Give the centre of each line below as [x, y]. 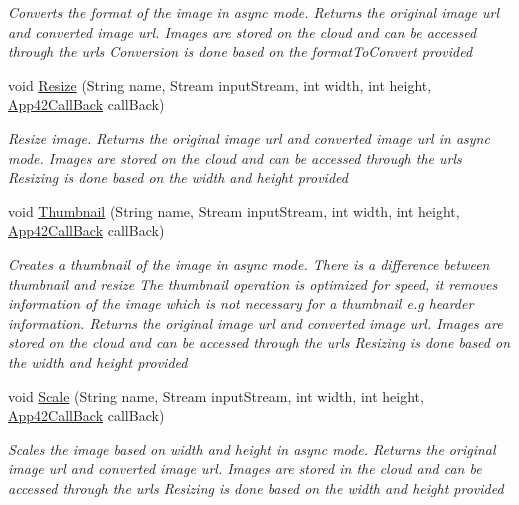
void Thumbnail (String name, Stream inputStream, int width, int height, [234, 210]
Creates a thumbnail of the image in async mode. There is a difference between [249, 263]
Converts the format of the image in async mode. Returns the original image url [253, 12]
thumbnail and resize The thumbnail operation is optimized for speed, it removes [253, 283]
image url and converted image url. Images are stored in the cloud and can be [245, 468]
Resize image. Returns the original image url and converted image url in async [249, 137]
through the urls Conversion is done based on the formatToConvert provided [240, 51]
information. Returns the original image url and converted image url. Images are [255, 322]
